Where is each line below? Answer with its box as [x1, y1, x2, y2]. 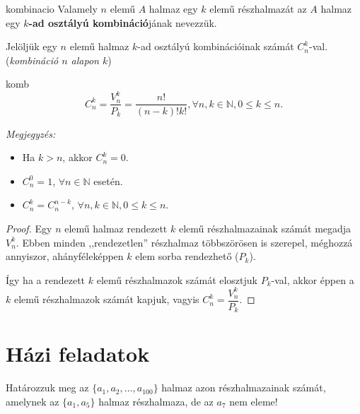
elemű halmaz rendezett [64, 220, 168, 235]
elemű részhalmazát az [209, 1, 307, 16]
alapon [71, 52, 99, 67]
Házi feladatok [6, 339, 150, 368]
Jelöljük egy [6, 39, 57, 54]
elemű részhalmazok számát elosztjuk [96, 272, 257, 287]
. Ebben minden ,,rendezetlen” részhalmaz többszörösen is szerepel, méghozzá [16, 235, 353, 249]
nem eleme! [229, 394, 278, 409]
